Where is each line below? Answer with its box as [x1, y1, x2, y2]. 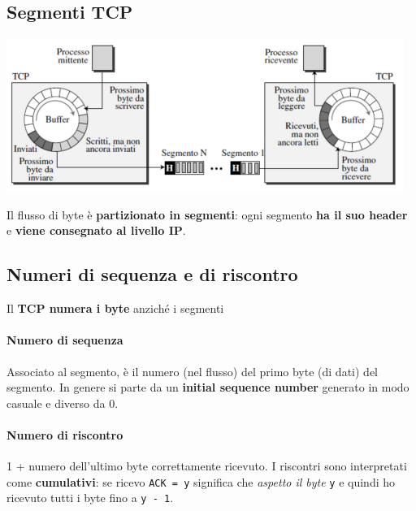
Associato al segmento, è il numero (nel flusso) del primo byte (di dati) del [6, 362, 378, 379]
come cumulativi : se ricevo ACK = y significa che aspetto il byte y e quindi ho [6, 473, 396, 490]
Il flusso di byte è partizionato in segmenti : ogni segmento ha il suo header [6, 206, 408, 223]
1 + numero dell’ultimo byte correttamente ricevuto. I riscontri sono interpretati [6, 457, 407, 474]
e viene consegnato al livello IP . [6, 222, 186, 239]
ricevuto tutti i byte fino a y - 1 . [6, 489, 174, 506]
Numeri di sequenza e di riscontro [6, 262, 298, 287]
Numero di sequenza [6, 331, 123, 349]
